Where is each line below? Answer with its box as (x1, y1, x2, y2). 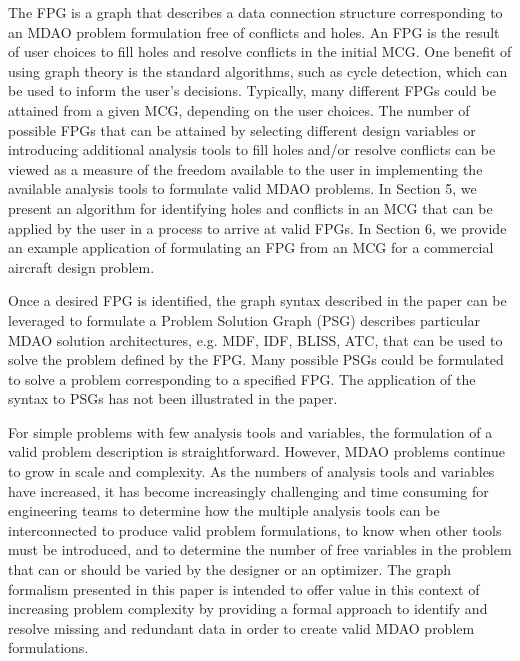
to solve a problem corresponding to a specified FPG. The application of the (8, 368, 476, 389)
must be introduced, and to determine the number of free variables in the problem (8, 539, 512, 560)
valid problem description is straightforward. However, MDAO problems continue (8, 441, 506, 462)
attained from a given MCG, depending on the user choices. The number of (8, 99, 470, 120)
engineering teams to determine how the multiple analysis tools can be (8, 500, 440, 521)
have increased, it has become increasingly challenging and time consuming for (8, 480, 489, 501)
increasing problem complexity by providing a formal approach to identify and (8, 598, 488, 619)
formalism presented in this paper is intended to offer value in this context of (8, 578, 480, 599)
